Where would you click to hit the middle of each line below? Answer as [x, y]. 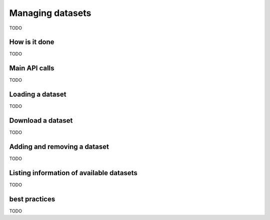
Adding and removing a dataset [59, 146]
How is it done [32, 42]
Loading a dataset [38, 95]
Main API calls [32, 68]
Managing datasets [50, 13]
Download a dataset [41, 120]
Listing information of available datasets [73, 173]
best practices [32, 199]
